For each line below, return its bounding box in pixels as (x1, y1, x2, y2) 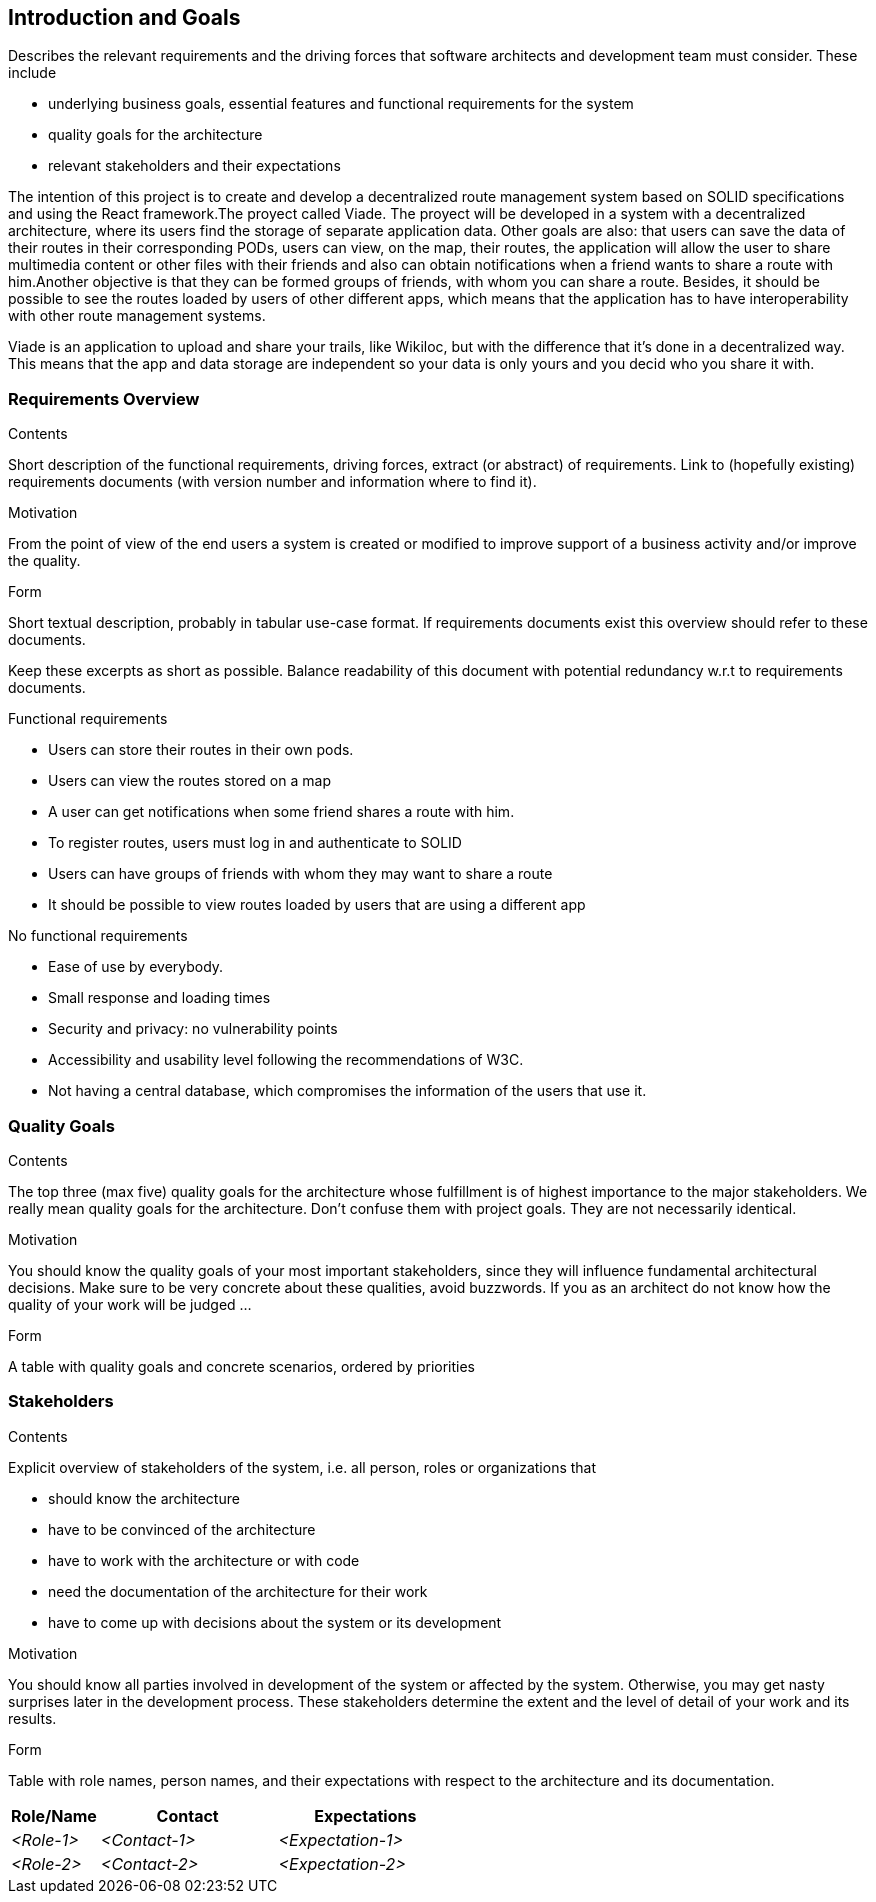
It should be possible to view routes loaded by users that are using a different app (48, 896, 586, 914)
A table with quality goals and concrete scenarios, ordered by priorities (8, 1357, 476, 1375)
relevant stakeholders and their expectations (48, 157, 341, 175)
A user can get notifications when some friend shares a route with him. (48, 803, 515, 821)
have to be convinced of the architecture (48, 1520, 316, 1538)
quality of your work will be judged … (8, 1295, 252, 1313)
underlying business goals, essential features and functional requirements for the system (48, 95, 634, 113)
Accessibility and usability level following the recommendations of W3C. (48, 1051, 524, 1069)
